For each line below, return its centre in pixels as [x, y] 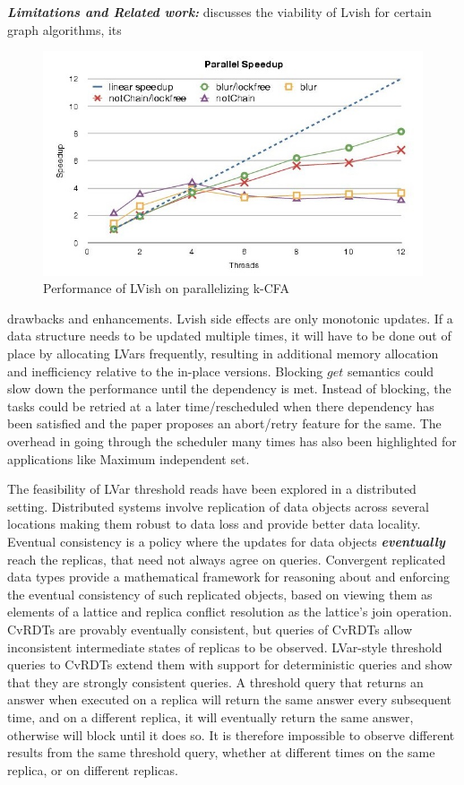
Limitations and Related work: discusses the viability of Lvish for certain [219, 12]
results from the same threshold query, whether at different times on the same [221, 752]
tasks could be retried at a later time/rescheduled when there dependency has [221, 405]
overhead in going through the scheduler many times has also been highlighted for [232, 441]
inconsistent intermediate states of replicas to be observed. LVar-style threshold [225, 647]
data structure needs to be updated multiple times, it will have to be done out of [229, 336]
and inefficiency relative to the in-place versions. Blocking [165, 371]
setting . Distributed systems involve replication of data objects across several [218, 506]
